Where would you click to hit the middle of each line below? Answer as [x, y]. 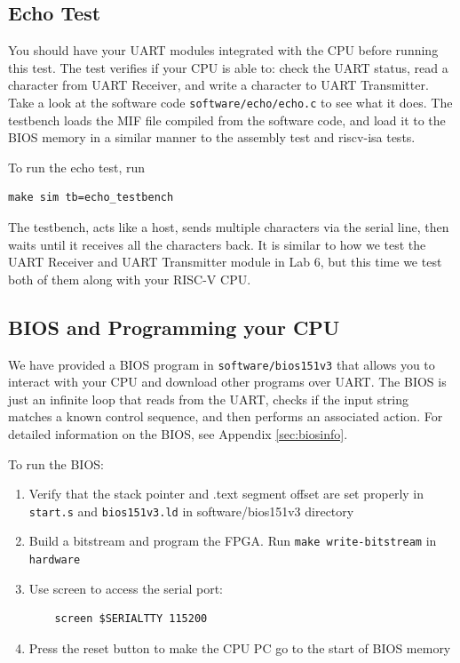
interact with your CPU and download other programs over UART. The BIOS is [227, 382]
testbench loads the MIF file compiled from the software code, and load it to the [227, 120]
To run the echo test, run [77, 167]
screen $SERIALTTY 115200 [131, 619]
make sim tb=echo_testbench [91, 198]
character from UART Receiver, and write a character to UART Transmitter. [218, 85]
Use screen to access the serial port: [126, 588]
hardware [55, 560]
